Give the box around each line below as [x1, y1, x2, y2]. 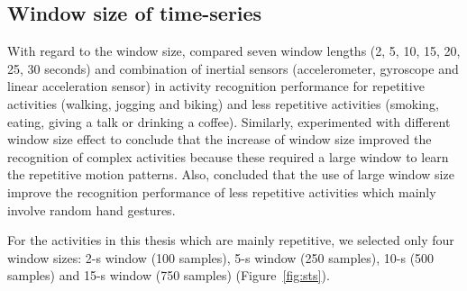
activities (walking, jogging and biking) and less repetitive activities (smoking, [7, 94, 439, 113]
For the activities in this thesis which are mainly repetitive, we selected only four [7, 231, 454, 250]
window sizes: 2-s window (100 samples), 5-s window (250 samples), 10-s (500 [7, 248, 435, 267]
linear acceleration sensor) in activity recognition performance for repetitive [7, 77, 425, 95]
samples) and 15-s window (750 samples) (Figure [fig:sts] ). [7, 266, 330, 285]
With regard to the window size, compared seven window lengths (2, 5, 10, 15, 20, [7, 41, 461, 60]
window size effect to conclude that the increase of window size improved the [7, 130, 432, 149]
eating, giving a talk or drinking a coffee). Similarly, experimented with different [7, 112, 451, 131]
